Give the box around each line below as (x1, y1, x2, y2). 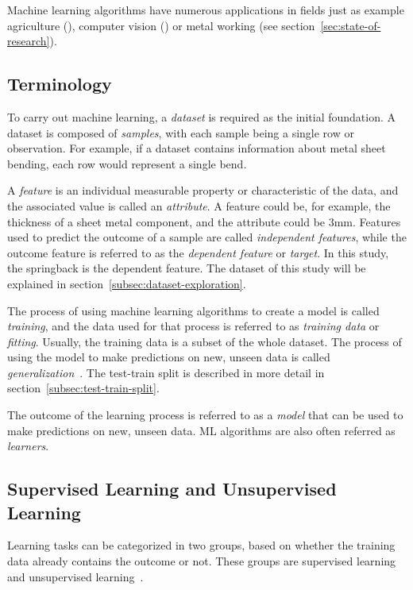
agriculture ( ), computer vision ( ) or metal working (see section (7, 17, 315, 33)
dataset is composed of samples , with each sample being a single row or (7, 124, 354, 141)
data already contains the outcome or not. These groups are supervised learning (7, 553, 396, 569)
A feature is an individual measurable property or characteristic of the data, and (7, 182, 399, 199)
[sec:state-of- (320, 17, 381, 33)
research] (7, 33, 50, 49)
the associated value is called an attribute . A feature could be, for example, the (7, 197, 391, 214)
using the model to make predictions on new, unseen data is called (7, 349, 330, 365)
